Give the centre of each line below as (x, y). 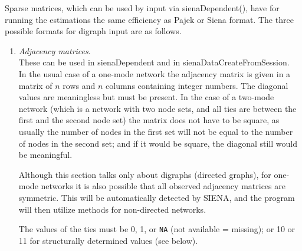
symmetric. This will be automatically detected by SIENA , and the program (157, 197)
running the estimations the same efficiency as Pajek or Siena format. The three (149, 19)
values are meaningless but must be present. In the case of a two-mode (146, 97)
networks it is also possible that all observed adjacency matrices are (163, 186)
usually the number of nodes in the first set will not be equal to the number (156, 131)
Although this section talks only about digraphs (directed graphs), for (145, 174)
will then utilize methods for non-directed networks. (112, 209)
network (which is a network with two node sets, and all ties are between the (157, 108)
